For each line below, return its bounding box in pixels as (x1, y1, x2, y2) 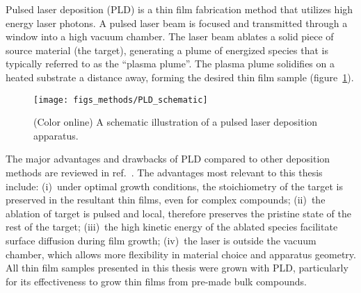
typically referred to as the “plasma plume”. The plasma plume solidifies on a (6, 56, 335, 71)
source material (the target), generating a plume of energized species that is (6, 42, 329, 57)
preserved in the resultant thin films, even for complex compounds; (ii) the (6, 192, 326, 207)
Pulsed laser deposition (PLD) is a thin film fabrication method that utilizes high (6, 2, 353, 16)
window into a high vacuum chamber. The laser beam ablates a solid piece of (6, 29, 334, 44)
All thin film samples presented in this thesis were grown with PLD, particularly (6, 260, 348, 275)
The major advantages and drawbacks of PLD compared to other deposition (6, 151, 330, 166)
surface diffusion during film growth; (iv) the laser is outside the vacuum (6, 233, 316, 247)
